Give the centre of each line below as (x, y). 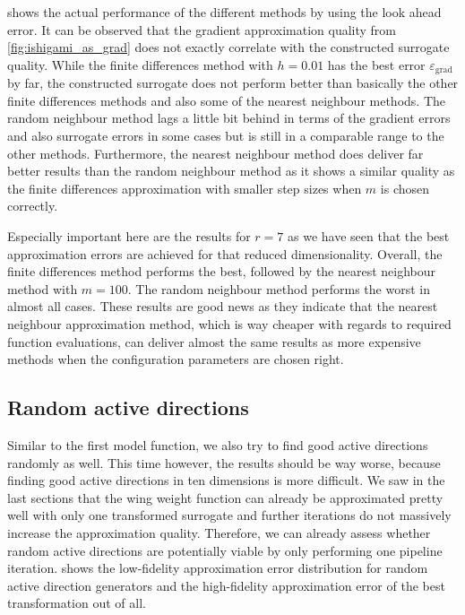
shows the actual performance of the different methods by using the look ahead (224, 12)
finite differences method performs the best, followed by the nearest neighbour (222, 271)
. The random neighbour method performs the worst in (279, 288)
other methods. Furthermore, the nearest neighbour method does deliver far (215, 153)
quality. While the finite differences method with (140, 64)
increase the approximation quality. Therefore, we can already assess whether (219, 532)
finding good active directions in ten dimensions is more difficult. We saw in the (226, 480)
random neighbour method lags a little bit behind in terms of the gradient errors (229, 118)
